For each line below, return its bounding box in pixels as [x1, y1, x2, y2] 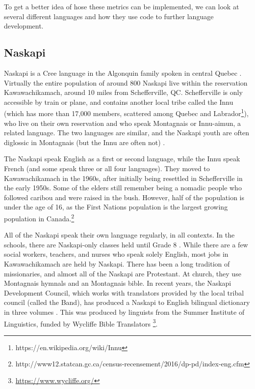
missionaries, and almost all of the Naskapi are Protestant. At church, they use [4, 268, 241, 278]
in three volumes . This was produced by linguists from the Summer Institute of [4, 306, 245, 317]
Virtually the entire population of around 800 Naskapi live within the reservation [4, 77, 248, 88]
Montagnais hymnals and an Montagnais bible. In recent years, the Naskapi [4, 278, 231, 288]
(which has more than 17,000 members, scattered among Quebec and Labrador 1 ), [4, 107, 249, 119]
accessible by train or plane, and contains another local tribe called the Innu [4, 96, 233, 107]
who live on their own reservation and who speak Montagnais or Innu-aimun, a [4, 118, 241, 128]
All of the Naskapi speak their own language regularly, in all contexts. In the [4, 230, 235, 240]
